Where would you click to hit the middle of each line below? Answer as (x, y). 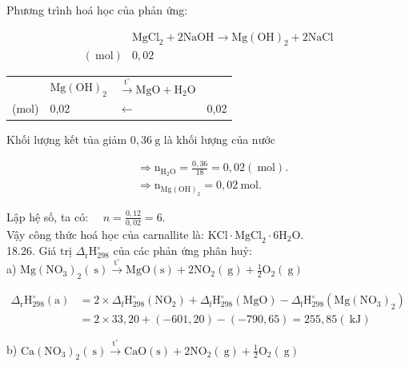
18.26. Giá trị (39, 251)
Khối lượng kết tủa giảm (67, 139)
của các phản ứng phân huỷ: (182, 251)
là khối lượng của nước (220, 139)
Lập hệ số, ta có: (48, 216)
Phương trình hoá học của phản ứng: (97, 10)
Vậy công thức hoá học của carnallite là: (105, 234)
